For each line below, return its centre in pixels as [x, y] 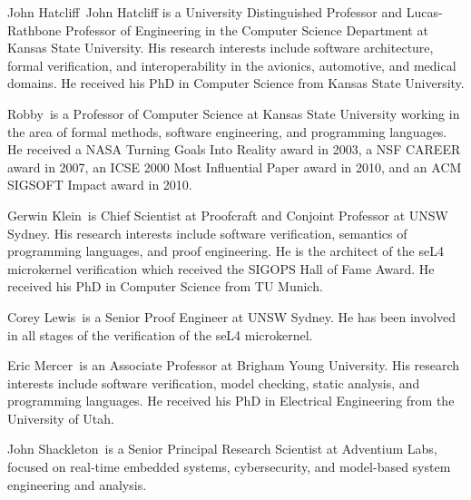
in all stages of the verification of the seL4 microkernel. [160, 334]
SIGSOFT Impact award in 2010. [100, 185]
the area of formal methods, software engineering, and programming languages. [227, 131]
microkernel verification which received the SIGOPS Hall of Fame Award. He [221, 268]
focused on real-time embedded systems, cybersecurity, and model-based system [229, 467]
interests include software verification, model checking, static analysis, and [214, 382]
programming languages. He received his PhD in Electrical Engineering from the [231, 401]
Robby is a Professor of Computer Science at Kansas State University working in [234, 113]
